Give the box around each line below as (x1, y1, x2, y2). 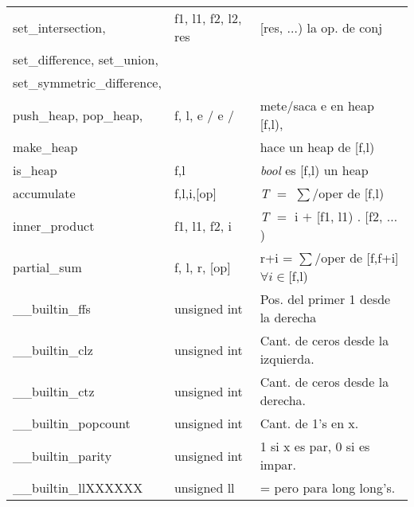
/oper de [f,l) (312, 184, 385, 202)
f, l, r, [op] (174, 257, 231, 276)
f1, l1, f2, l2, (174, 9, 242, 27)
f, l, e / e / (174, 105, 234, 124)
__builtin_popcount (13, 414, 131, 432)
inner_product (13, 216, 95, 235)
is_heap (13, 161, 57, 179)
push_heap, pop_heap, (13, 105, 143, 124)
